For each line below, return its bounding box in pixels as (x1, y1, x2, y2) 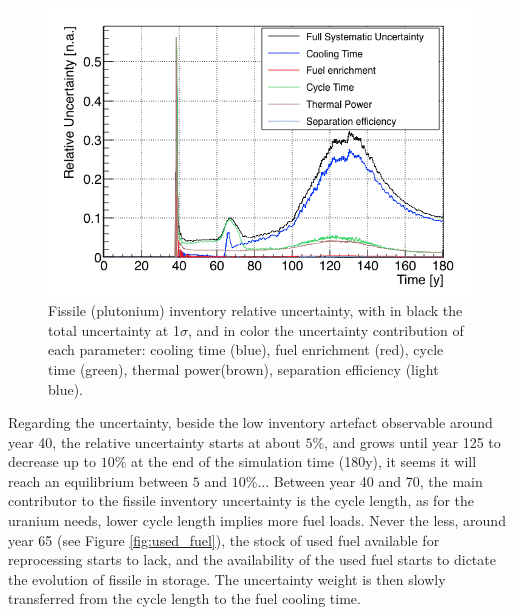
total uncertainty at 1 (48, 319, 180, 340)
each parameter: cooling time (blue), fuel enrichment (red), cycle (48, 339, 444, 360)
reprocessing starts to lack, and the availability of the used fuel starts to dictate (8, 549, 496, 570)
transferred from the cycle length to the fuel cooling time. (8, 588, 361, 609)
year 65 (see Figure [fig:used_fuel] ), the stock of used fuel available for (8, 529, 440, 550)
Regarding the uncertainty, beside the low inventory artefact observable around (8, 412, 493, 433)
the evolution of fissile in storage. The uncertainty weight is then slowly (8, 568, 446, 589)
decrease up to (8, 451, 96, 472)
